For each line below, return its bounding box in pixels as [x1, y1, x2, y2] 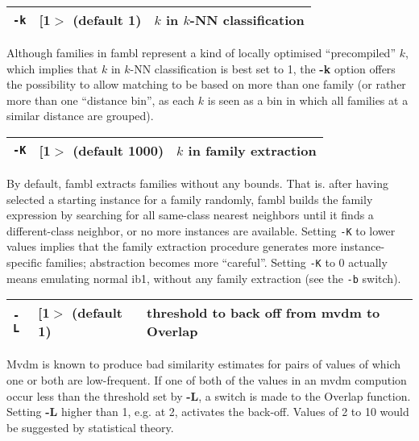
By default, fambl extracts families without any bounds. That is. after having [6, 174, 388, 191]
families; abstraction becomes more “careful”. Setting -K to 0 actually [45, 254, 388, 270]
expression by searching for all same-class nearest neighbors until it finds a [6, 206, 374, 223]
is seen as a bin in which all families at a [207, 91, 409, 108]
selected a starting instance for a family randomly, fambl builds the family [6, 190, 373, 207]
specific [6, 254, 43, 270]
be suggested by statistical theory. [6, 418, 174, 435]
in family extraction [188, 140, 317, 160]
